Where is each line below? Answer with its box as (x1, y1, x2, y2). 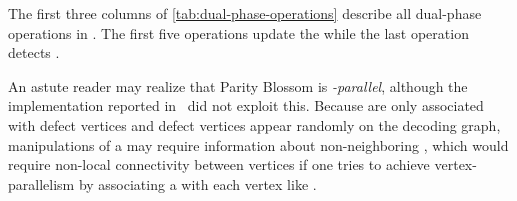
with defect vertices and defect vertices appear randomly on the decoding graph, (8, 114, 501, 135)
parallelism (8, 173, 75, 194)
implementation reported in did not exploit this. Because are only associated (8, 95, 484, 116)
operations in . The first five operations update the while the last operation (8, 22, 469, 43)
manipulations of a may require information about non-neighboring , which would (8, 134, 509, 155)
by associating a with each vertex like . (78, 173, 317, 194)
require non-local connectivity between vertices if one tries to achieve (8, 154, 430, 175)
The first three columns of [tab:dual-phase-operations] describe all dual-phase (8, 3, 482, 23)
